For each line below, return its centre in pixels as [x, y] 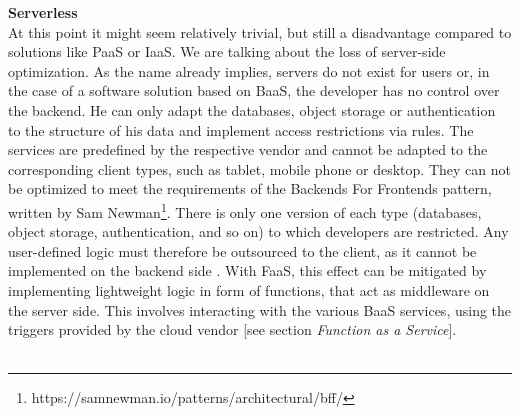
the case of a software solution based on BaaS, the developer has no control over [254, 90]
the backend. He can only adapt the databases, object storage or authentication [252, 109]
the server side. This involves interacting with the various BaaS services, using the [260, 309]
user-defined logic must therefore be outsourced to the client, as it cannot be [242, 250]
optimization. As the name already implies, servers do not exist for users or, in [249, 70]
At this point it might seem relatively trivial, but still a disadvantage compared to [260, 31]
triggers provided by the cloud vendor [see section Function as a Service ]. [232, 329]
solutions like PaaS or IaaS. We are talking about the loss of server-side [227, 51]
